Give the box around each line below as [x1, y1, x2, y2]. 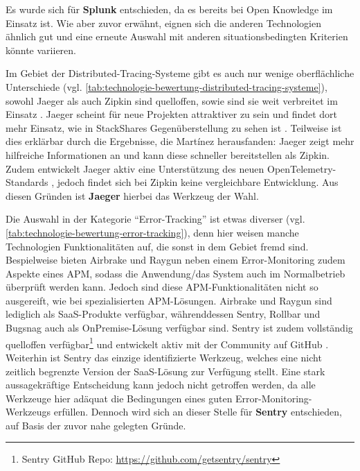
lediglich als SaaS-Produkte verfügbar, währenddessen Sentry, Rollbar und [6, 307, 321, 321]
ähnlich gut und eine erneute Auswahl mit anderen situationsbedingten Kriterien [6, 29, 348, 44]
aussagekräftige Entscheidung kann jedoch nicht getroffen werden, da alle [6, 377, 316, 392]
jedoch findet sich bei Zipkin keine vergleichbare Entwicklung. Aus [57, 175, 339, 189]
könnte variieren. [6, 42, 76, 57]
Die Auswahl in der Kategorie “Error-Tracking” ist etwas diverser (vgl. [6, 212, 305, 226]
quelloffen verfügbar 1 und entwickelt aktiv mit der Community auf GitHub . [6, 334, 329, 351]
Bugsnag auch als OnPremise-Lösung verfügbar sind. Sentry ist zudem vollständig [6, 320, 353, 335]
